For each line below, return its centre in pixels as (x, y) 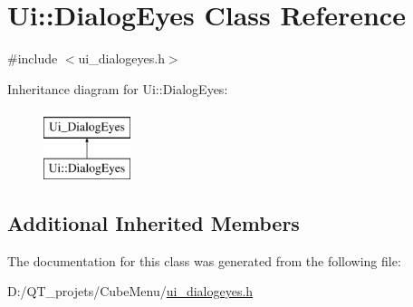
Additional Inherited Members (154, 222)
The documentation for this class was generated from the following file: (204, 260)
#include (33, 58)
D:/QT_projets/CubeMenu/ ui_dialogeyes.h (130, 291)
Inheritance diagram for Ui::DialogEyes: (118, 88)
